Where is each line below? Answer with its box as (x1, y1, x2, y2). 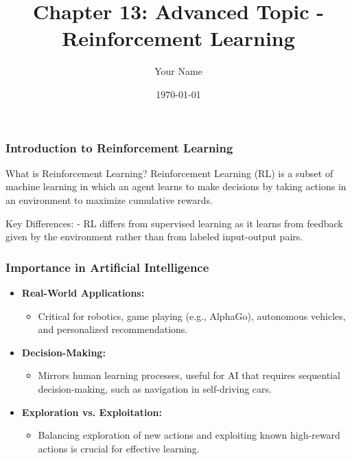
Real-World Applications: (21, 285, 145, 299)
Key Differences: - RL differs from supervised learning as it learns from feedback (5, 216, 343, 230)
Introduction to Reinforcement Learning (5, 139, 233, 156)
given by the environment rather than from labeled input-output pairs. (5, 229, 303, 244)
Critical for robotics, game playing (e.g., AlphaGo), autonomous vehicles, (38, 308, 346, 323)
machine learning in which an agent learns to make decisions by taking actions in (5, 179, 347, 194)
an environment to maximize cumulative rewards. (5, 192, 213, 207)
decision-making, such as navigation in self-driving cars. (38, 381, 272, 395)
